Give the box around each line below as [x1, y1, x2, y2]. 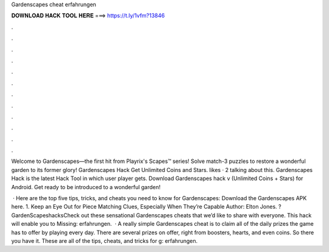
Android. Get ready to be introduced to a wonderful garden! [11, 183, 161, 190]
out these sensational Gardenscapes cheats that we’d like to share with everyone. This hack [80, 211, 312, 219]
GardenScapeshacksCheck [11, 211, 80, 219]
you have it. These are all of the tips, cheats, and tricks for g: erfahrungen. [11, 237, 198, 244]
